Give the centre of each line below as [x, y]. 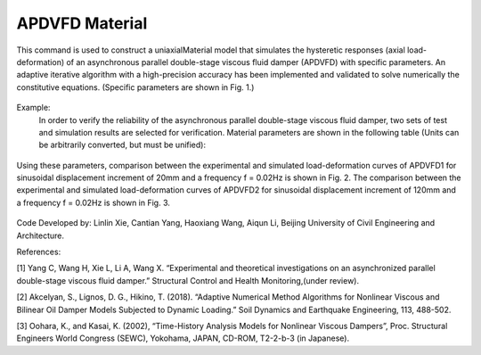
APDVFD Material [82, 23]
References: [39, 252]
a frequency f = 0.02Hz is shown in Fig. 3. [94, 202]
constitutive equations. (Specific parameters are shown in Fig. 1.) [135, 87]
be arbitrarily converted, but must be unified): [122, 145]
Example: [33, 108]
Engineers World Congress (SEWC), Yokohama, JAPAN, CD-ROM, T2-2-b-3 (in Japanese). [183, 338]
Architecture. [41, 235]
